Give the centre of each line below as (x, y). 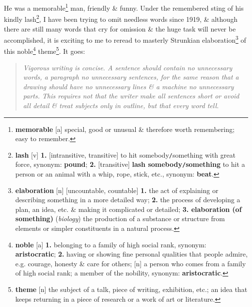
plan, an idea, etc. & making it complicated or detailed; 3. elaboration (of (128, 209)
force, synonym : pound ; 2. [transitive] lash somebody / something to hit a (130, 164)
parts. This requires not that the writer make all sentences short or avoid (131, 96)
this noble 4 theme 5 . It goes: (45, 50)
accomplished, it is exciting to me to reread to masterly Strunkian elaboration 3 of (125, 39)
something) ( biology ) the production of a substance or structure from (120, 218)
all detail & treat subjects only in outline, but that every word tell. (121, 105)
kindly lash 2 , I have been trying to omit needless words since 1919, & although (121, 18)
